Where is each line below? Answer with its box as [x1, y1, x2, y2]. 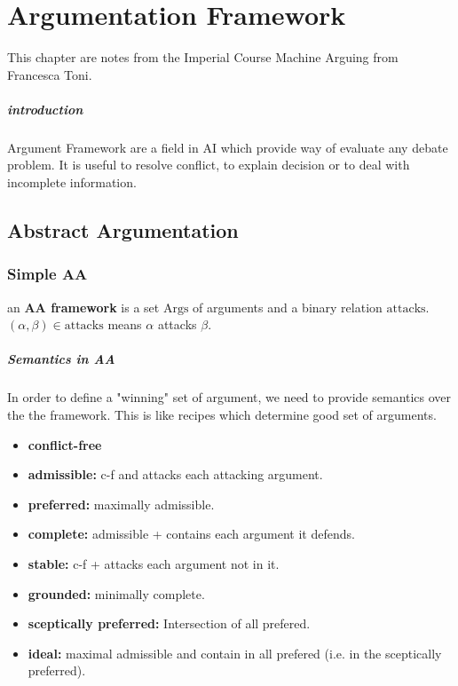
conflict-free [28, 435, 102, 453]
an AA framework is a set [7, 297, 160, 316]
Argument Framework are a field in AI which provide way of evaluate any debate [7, 138, 448, 156]
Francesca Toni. [7, 65, 92, 83]
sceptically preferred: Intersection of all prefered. [28, 614, 311, 633]
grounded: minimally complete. [28, 584, 205, 603]
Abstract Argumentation [7, 217, 239, 244]
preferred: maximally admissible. [28, 494, 215, 513]
